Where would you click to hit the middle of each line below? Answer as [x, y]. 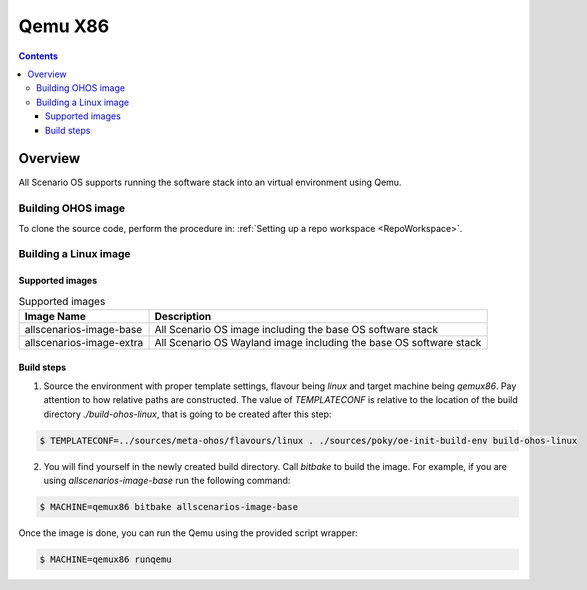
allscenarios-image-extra [84, 342]
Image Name [55, 316]
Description [183, 316]
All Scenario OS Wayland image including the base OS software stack [318, 342]
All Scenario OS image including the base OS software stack [296, 329]
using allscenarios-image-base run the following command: [167, 481]
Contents [38, 56]
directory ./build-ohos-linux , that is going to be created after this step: [187, 414]
